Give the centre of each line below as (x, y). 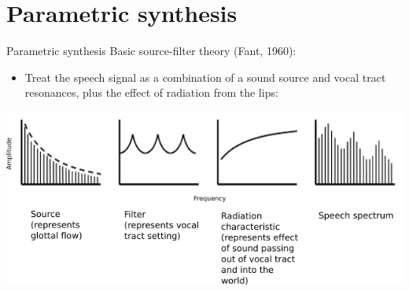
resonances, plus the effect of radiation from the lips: (151, 92)
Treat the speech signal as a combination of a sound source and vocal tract (205, 77)
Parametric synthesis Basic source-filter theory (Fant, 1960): (151, 51)
